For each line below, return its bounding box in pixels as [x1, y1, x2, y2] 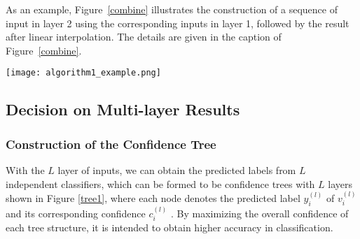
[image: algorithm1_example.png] [6, 68, 161, 78]
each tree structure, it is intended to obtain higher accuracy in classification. [6, 220, 333, 235]
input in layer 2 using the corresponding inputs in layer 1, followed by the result [6, 15, 349, 30]
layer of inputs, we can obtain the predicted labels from [57, 163, 296, 178]
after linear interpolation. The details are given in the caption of [6, 29, 282, 44]
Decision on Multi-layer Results [6, 99, 240, 120]
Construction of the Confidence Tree [6, 135, 216, 152]
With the [6, 163, 45, 178]
